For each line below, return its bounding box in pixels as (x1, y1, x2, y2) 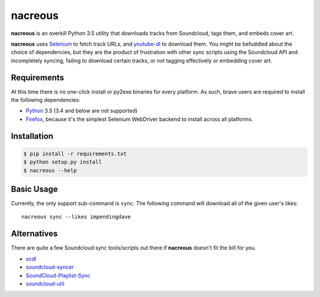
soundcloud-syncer (25, 264, 74, 271)
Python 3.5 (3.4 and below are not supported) (25, 107, 137, 114)
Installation (11, 131, 53, 141)
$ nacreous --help (23, 167, 77, 174)
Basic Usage (11, 184, 58, 194)
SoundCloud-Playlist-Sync (25, 272, 91, 279)
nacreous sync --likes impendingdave (21, 213, 132, 221)
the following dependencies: (11, 97, 81, 104)
